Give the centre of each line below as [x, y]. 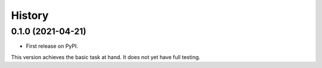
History [30, 15]
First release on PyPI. [52, 46]
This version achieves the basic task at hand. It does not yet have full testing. [106, 57]
